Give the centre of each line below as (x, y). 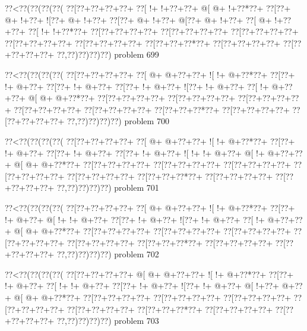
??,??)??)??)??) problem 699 (108, 54)
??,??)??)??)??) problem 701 (108, 187)
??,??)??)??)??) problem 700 (118, 121)
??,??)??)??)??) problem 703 (108, 321)
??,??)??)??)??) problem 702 (108, 254)
